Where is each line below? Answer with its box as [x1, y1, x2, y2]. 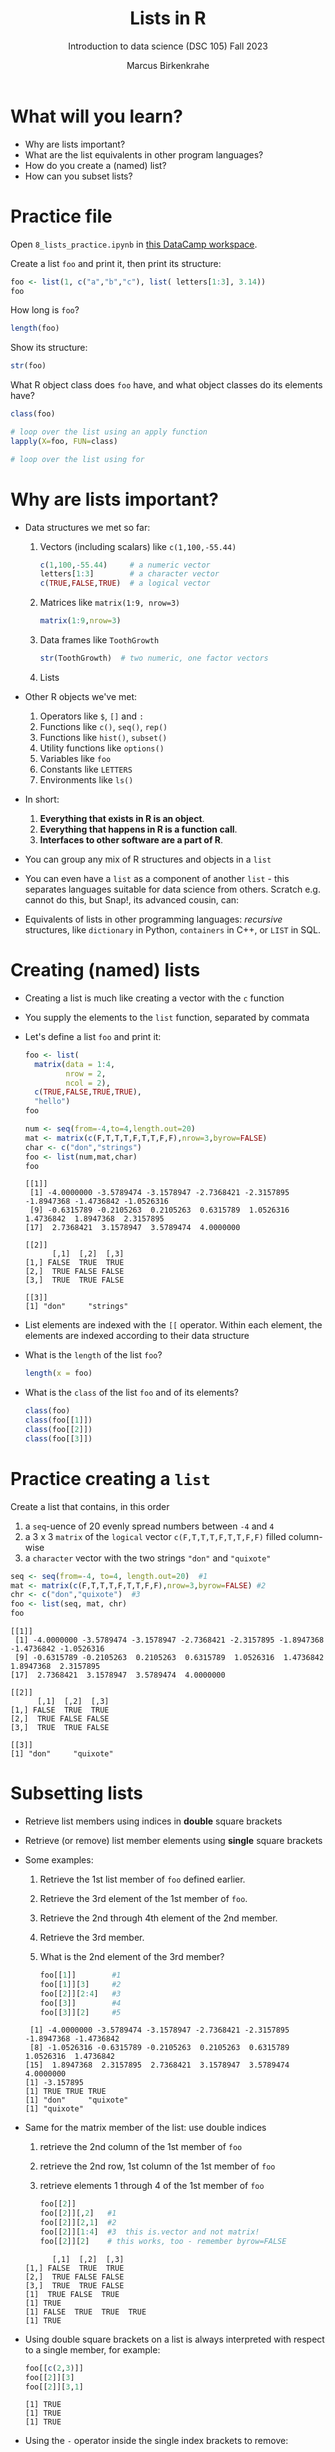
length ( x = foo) [24, 1368, 93, 1379]
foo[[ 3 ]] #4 [39, 1998, 122, 2008]
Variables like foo [39, 752, 112, 764]
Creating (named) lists [10, 959, 201, 982]
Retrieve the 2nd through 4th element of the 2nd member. [39, 1912, 278, 1924]
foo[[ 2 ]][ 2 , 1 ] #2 [39, 2218, 117, 2228]
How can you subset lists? [24, 170, 133, 182]
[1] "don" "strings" [24, 1302, 129, 1312]
